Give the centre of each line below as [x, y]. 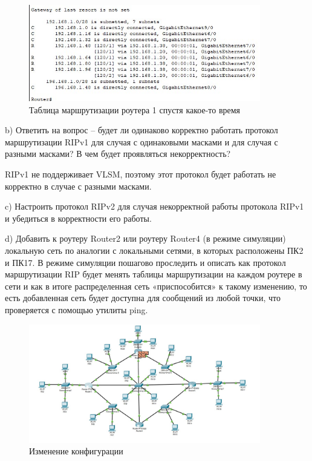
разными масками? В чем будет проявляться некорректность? [118, 154]
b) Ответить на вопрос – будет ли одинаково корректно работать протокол [141, 130]
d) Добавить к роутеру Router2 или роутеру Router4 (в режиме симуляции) [145, 238]
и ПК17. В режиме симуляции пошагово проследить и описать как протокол [145, 262]
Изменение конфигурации [76, 451]
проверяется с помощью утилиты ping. [76, 310]
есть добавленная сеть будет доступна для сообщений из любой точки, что [143, 298]
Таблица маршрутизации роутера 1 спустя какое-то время [135, 109]
